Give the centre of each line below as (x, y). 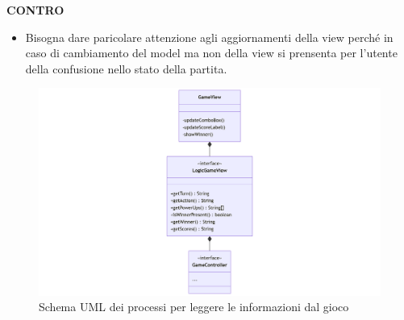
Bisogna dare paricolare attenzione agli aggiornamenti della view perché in (209, 37)
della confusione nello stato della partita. (126, 68)
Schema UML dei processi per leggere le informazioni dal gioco (194, 307)
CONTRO (35, 10)
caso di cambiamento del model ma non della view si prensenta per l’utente (211, 53)
